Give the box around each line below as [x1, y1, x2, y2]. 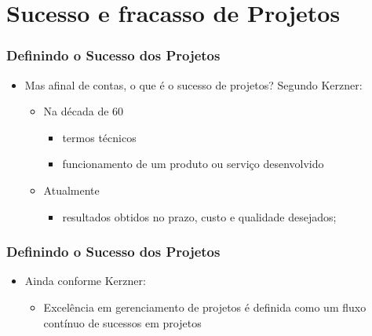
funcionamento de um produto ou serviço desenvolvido [62, 155, 324, 172]
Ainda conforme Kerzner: [24, 272, 146, 289]
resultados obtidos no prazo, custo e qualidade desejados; [62, 208, 337, 225]
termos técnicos [62, 129, 137, 145]
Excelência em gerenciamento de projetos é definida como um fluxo [43, 298, 367, 315]
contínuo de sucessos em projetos [43, 314, 202, 331]
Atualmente [43, 181, 100, 198]
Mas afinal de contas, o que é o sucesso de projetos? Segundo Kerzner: [24, 76, 363, 93]
